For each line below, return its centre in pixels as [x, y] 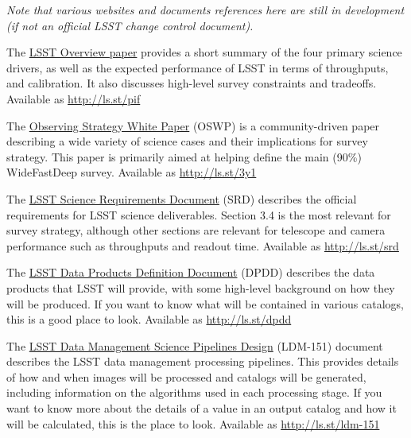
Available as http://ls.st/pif [74, 98]
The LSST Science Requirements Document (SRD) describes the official [182, 198]
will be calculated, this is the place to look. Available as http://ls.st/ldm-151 [193, 423]
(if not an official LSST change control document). [130, 25]
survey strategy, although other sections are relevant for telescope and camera [196, 230]
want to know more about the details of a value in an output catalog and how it [202, 408]
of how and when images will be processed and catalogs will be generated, [186, 376]
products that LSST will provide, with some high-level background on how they [201, 287]
